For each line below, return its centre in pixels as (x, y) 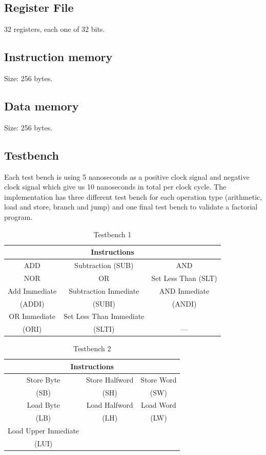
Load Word (159, 405)
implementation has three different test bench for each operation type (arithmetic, (133, 196)
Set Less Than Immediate (104, 316)
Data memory (42, 106)
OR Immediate (32, 316)
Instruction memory (58, 57)
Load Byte (43, 405)
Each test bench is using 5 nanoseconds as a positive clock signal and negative (127, 176)
